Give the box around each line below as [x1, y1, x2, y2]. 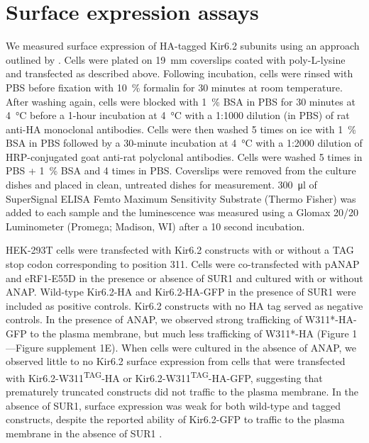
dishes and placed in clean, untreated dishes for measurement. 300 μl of [6, 177, 317, 192]
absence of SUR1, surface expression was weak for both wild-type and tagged [6, 398, 341, 413]
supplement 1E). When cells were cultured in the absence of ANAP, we [47, 340, 357, 354]
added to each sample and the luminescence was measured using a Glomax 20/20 [6, 205, 359, 220]
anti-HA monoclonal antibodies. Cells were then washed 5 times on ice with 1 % [6, 121, 356, 136]
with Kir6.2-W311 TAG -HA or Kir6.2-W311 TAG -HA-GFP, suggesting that [6, 368, 323, 385]
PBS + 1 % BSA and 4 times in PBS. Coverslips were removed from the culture [6, 163, 356, 178]
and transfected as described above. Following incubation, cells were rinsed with [6, 66, 353, 81]
